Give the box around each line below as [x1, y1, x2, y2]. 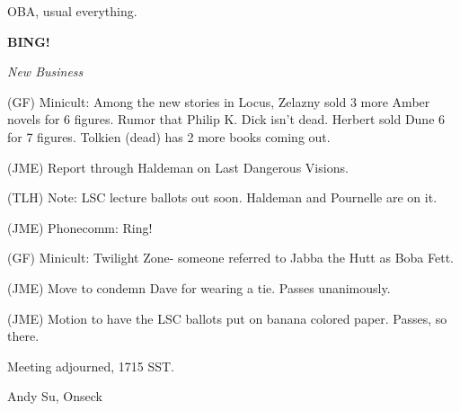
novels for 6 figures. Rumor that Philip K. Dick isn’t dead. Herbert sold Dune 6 [7, 110, 446, 129]
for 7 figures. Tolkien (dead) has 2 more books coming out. [7, 127, 331, 146]
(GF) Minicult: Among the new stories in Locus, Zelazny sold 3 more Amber [7, 92, 430, 111]
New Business [7, 62, 84, 81]
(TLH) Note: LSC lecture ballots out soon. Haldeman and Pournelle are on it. [7, 188, 438, 207]
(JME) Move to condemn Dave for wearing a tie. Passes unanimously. [7, 278, 391, 297]
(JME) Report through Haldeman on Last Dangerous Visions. [7, 157, 349, 176]
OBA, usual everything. [7, 2, 137, 20]
